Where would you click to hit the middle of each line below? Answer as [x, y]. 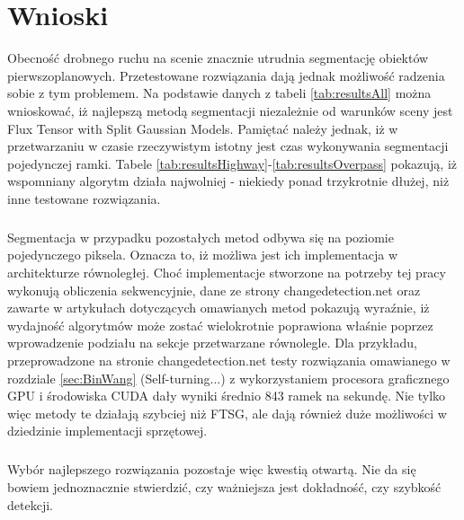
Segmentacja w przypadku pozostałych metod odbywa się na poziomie [201, 237]
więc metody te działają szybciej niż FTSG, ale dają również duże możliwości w [227, 413]
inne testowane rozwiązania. [84, 198]
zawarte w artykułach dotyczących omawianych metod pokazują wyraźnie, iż [219, 308]
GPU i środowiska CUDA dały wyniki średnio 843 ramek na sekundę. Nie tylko [227, 396]
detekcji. [30, 504]
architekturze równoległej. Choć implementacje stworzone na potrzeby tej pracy [227, 273]
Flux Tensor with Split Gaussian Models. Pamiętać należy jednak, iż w [203, 128]
